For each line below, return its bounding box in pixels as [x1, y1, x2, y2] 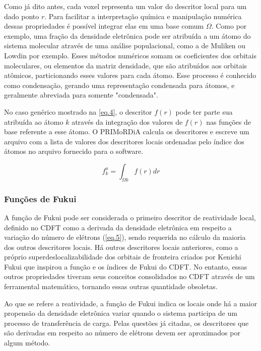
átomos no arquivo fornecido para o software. [4, 146, 144, 156]
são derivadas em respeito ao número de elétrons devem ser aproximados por [4, 327, 240, 338]
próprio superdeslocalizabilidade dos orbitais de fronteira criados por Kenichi [4, 251, 241, 262]
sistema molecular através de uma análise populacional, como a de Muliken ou [4, 40, 246, 51]
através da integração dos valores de [72, 116, 183, 127]
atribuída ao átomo [4, 116, 63, 127]
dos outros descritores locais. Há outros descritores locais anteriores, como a [4, 241, 238, 252]
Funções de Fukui [4, 192, 77, 205]
